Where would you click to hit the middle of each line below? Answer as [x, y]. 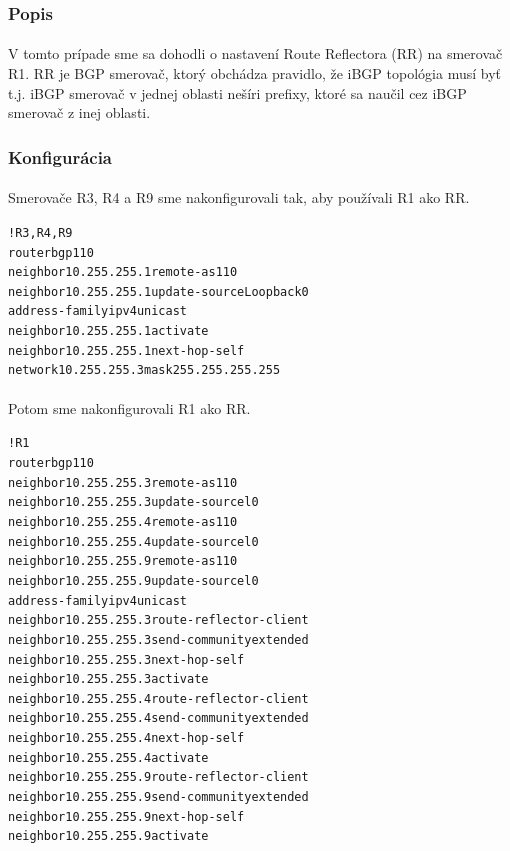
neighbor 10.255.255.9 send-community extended [158, 797]
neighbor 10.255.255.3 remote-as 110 [123, 482]
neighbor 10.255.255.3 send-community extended [158, 639]
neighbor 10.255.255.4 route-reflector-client [158, 698]
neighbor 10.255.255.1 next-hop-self [126, 350]
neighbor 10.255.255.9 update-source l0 [133, 580]
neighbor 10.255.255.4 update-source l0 [133, 541]
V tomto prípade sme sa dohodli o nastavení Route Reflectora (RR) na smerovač [255, 53]
